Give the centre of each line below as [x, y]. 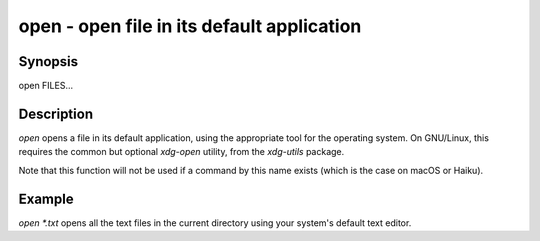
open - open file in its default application [190, 26]
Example [46, 198]
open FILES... [46, 86]
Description [56, 113]
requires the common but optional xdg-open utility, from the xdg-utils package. [181, 152]
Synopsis [48, 61]
